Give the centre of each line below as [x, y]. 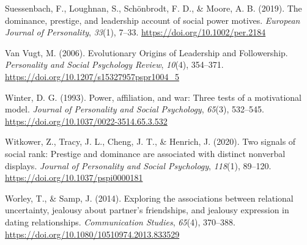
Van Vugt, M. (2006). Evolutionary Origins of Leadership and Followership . [146, 52]
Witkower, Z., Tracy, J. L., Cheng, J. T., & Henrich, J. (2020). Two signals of [150, 141]
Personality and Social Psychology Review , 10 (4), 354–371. [114, 64]
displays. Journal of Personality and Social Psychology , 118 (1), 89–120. [138, 165]
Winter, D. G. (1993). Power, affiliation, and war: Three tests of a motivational [153, 97]
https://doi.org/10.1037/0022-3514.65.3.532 [86, 121]
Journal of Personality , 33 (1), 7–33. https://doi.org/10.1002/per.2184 [135, 32]
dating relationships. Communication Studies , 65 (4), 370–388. [120, 221]
